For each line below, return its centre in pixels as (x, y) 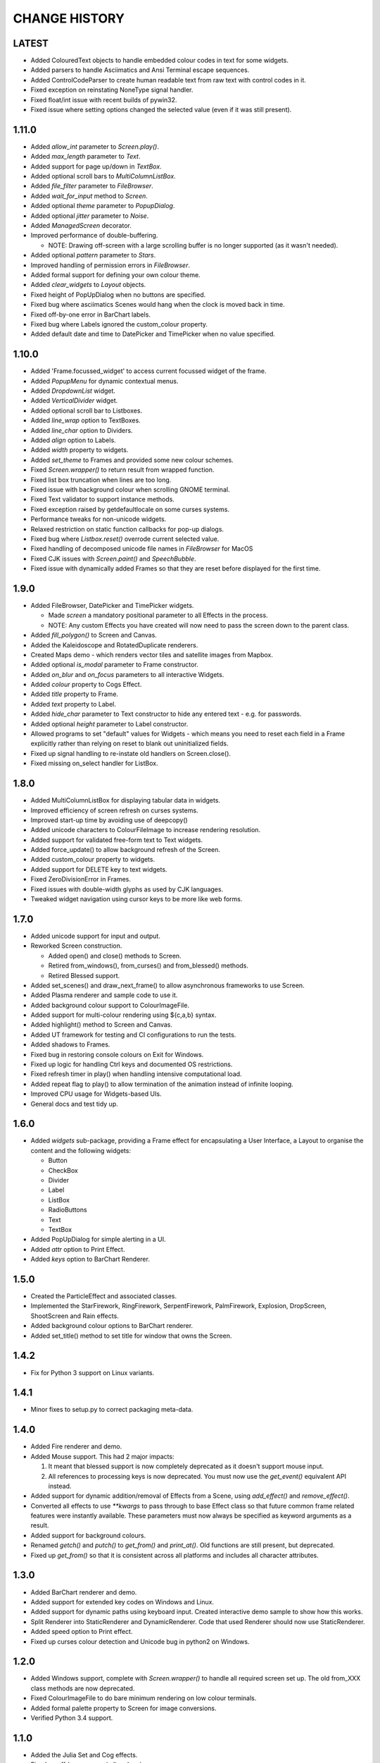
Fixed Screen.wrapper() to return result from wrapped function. (122, 470)
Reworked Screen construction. (76, 946)
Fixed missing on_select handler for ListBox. (94, 763)
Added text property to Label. (73, 704)
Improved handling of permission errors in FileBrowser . (110, 265)
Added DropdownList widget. (73, 391)
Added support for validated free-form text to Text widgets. (117, 840)
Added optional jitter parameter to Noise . (90, 216)
